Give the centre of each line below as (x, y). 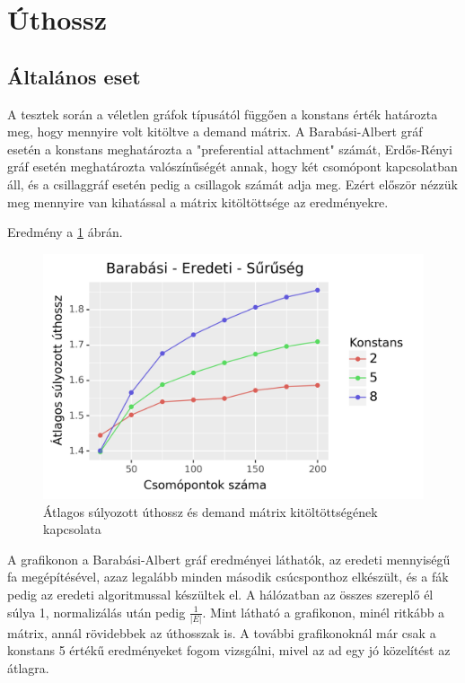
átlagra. (28, 668)
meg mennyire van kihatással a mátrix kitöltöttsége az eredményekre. (198, 201)
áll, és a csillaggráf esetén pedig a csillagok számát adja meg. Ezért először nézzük (232, 184)
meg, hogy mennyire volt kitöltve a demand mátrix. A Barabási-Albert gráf (215, 131)
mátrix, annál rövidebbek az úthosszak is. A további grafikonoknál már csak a (222, 632)
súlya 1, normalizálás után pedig (97, 612)
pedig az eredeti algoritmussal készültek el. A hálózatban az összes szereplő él (220, 594)
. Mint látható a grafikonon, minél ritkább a (324, 612)
